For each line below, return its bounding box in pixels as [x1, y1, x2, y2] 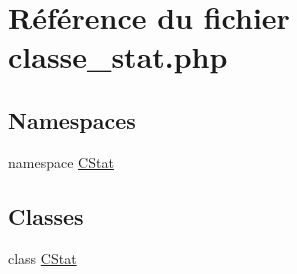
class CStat [8, 247, 77, 268]
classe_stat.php [8, 36, 228, 77]
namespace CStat [8, 151, 114, 172]
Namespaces [8, 104, 136, 135]
